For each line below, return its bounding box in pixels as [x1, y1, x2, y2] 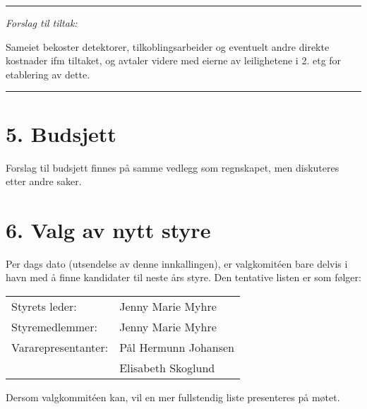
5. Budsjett [6, 119, 116, 148]
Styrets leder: [11, 298, 77, 314]
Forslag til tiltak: [6, 16, 78, 30]
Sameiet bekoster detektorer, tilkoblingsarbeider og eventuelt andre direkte [6, 39, 330, 54]
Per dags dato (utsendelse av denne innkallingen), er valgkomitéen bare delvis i [6, 256, 348, 271]
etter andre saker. [6, 174, 82, 189]
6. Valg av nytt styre [6, 215, 211, 244]
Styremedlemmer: [11, 319, 97, 335]
